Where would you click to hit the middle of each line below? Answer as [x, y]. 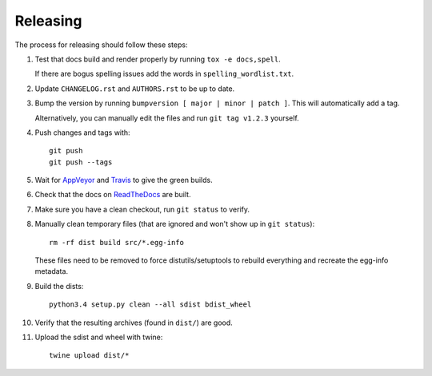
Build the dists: [59, 286]
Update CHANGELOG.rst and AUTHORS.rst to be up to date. [135, 89]
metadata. [51, 271]
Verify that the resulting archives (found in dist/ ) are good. [134, 323]
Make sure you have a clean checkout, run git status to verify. [142, 209]
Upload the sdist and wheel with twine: [99, 337]
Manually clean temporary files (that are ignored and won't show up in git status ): [175, 224]
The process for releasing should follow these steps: [101, 45]
